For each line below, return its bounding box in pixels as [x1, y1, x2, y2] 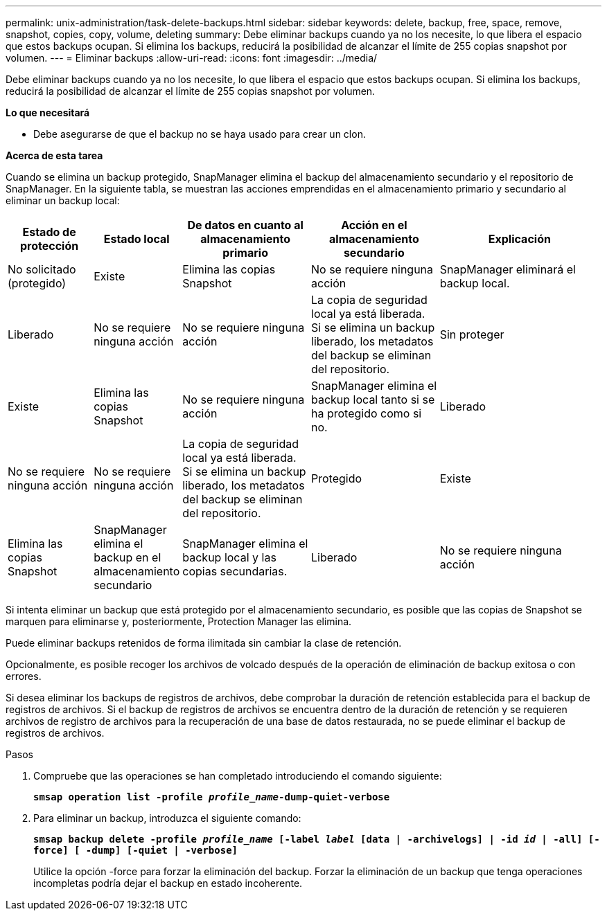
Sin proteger [439, 327, 504, 341]
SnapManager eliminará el [439, 262, 576, 276]
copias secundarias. [182, 564, 288, 578]
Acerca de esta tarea [6, 150, 103, 161]
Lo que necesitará [6, 107, 90, 118]
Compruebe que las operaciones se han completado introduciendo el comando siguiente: [33, 770, 442, 782]
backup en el [94, 550, 161, 564]
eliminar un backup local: [6, 195, 120, 206]
